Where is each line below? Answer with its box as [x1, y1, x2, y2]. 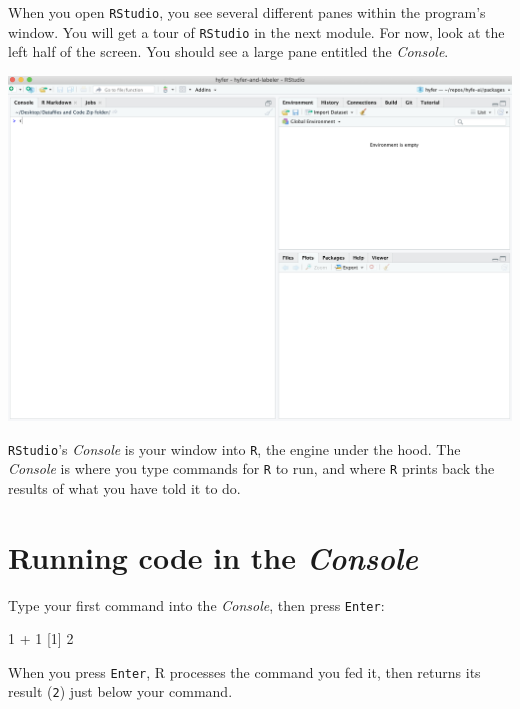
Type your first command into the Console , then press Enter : [8, 594, 385, 615]
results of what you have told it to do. [8, 477, 241, 498]
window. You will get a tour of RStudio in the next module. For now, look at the [8, 21, 505, 42]
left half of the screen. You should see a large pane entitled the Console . [8, 41, 449, 62]
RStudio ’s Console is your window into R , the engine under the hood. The [8, 438, 461, 459]
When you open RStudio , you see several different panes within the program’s [8, 2, 486, 22]
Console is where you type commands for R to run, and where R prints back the [8, 458, 495, 479]
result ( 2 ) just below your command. [8, 681, 233, 702]
